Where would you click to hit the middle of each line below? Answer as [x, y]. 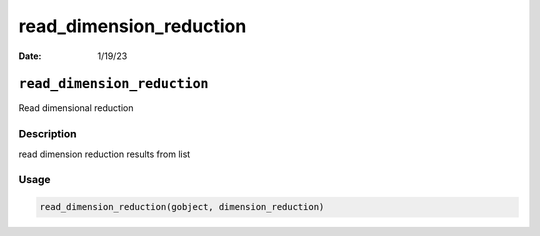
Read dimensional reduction [76, 108]
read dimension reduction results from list [104, 154]
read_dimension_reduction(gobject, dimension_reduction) [182, 207]
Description [47, 134]
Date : [30, 56]
